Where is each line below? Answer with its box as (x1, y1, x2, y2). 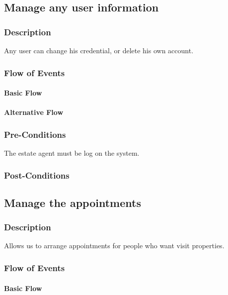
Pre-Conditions (4, 128, 66, 140)
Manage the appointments (4, 195, 141, 210)
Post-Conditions (4, 169, 70, 181)
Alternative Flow (4, 107, 64, 117)
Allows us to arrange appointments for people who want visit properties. (4, 240, 225, 251)
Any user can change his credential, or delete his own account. (4, 45, 194, 55)
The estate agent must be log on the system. (4, 148, 140, 158)
